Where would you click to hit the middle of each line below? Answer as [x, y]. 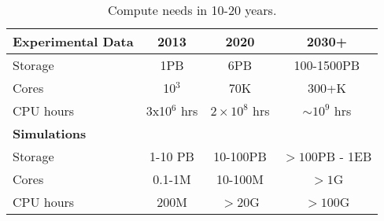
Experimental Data [73, 41]
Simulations [50, 133]
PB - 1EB [345, 156]
